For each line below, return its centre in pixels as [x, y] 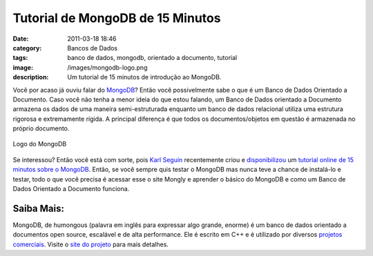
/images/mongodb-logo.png [107, 67]
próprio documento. [41, 128]
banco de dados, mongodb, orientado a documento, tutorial [152, 58]
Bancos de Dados [93, 48]
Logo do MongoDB [40, 144]
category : [27, 48]
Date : [21, 39]
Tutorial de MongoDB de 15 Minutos [117, 18]
